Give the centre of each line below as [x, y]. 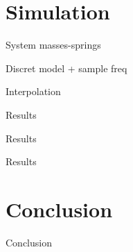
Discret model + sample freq [66, 68]
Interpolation [33, 91]
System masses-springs [53, 45]
